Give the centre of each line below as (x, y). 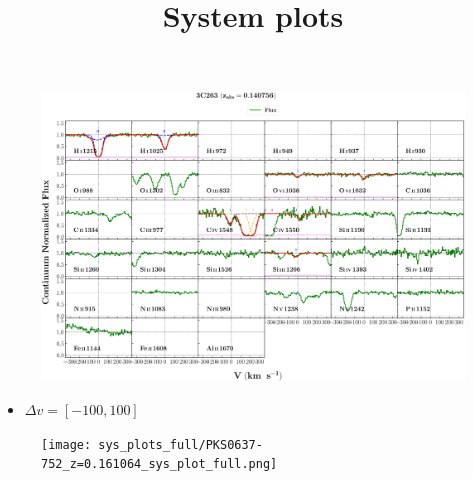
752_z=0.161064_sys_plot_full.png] (159, 464)
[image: (66, 444)
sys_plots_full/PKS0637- (180, 444)
